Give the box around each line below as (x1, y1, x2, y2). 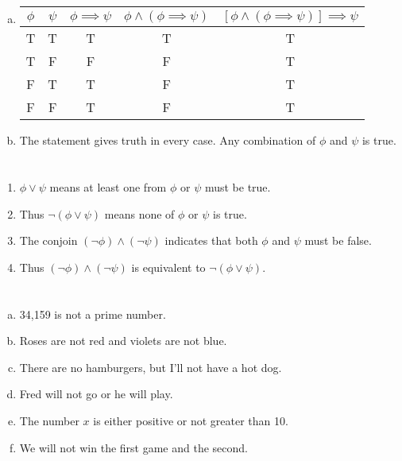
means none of (104, 205, 175, 222)
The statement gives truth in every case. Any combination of (19, 132, 316, 149)
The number (19, 412, 79, 428)
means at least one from (49, 178, 167, 195)
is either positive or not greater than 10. (93, 412, 288, 428)
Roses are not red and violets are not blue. (19, 332, 227, 349)
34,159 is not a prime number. (19, 305, 166, 322)
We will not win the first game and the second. (19, 439, 248, 455)
